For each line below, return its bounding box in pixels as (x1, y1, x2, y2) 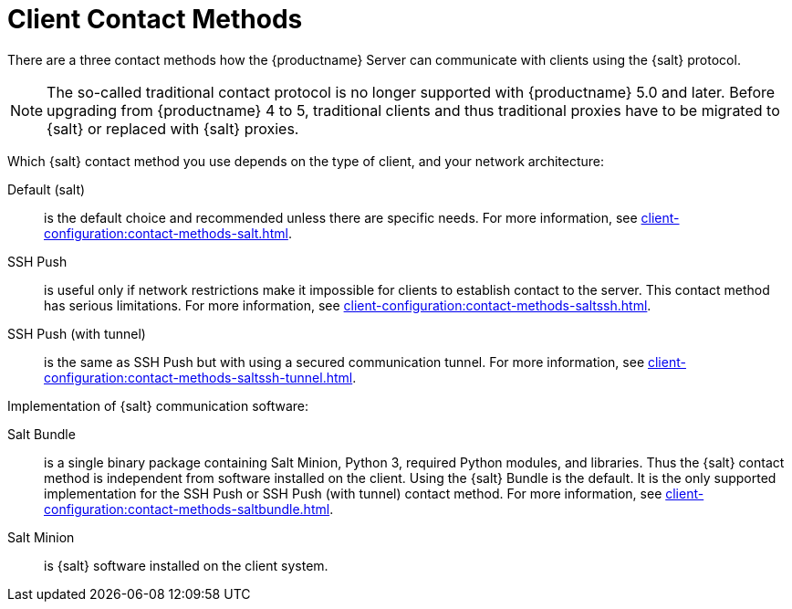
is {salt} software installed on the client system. (44, 557, 328, 573)
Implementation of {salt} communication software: (7, 397, 308, 414)
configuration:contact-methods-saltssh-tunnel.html (44, 369, 353, 385)
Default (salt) (7, 181, 86, 197)
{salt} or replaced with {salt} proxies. (47, 119, 299, 138)
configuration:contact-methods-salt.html (44, 225, 288, 241)
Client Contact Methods (7, 4, 303, 35)
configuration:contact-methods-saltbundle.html (44, 500, 330, 517)
